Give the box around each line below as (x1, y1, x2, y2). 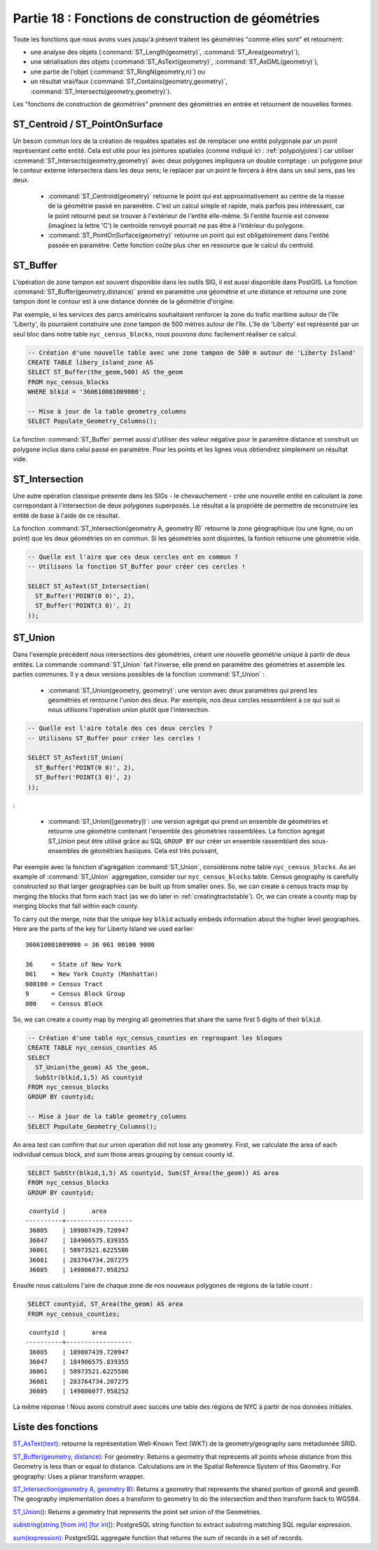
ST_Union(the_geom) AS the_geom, (35, 1063, 150, 1072)
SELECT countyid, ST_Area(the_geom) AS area (27, 1300, 183, 1308)
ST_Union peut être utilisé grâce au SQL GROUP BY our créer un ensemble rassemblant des (48, 836, 311, 845)
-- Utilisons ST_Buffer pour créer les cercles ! (27, 734, 202, 742)
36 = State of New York (25, 960, 122, 969)
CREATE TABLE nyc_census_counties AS (27, 1044, 157, 1052)
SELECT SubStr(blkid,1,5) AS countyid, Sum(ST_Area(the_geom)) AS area (27, 1169, 279, 1177)
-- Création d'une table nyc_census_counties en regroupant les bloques (27, 1034, 283, 1042)
